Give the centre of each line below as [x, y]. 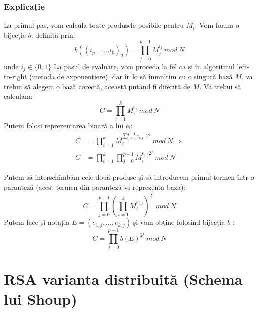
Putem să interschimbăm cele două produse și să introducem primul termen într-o [129, 177]
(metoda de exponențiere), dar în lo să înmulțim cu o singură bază [131, 76]
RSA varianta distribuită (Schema [123, 279]
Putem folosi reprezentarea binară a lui [64, 125]
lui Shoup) [41, 298]
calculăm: [18, 96]
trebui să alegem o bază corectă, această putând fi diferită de [97, 86]
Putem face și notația [37, 222]
